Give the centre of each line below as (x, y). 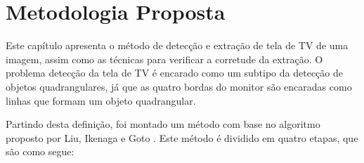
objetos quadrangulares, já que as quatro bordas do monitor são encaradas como (179, 86)
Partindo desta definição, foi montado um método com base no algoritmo (163, 124)
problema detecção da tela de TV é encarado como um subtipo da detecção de (174, 73)
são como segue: (40, 151)
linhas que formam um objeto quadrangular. (101, 100)
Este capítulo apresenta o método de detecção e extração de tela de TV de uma (177, 45)
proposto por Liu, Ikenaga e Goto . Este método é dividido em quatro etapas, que (182, 137)
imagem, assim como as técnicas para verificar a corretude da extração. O (164, 59)
